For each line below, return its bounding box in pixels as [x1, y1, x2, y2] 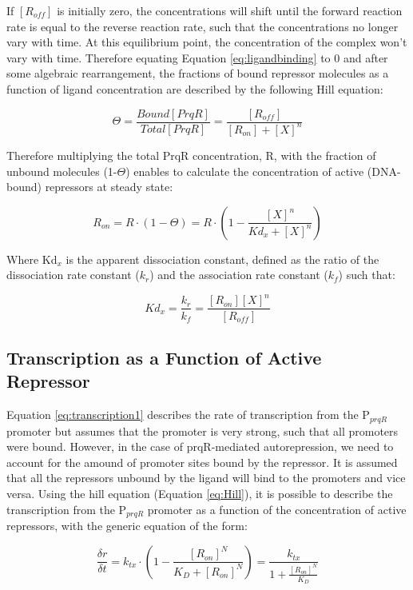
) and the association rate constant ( [149, 266, 328, 283]
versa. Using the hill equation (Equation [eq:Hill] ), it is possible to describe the [6, 484, 393, 501]
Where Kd [6, 250, 58, 267]
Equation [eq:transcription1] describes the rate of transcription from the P [6, 406, 370, 423]
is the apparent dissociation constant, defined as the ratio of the [66, 250, 379, 267]
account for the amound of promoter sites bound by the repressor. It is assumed [6, 453, 398, 470]
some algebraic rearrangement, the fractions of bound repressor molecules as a [6, 65, 389, 82]
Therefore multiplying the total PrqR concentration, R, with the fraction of [6, 146, 376, 163]
